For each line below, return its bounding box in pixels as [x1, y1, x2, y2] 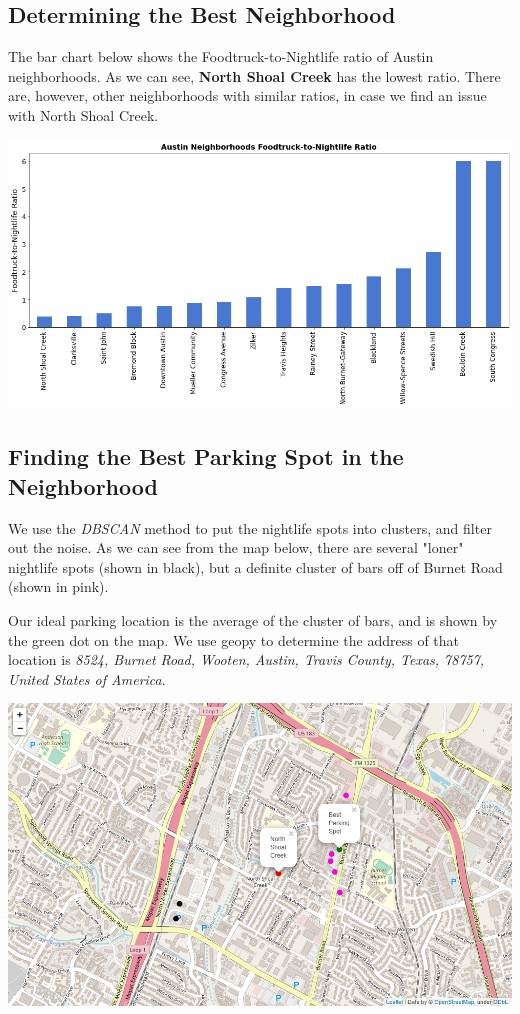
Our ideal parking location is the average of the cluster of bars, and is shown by [8, 610, 498, 631]
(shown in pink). [8, 576, 109, 597]
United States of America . [8, 668, 166, 689]
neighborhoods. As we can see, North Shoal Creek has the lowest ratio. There [8, 65, 501, 86]
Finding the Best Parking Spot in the [8, 441, 404, 472]
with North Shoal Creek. [8, 104, 159, 125]
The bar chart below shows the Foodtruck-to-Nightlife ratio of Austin [8, 46, 434, 67]
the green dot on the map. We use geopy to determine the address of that [8, 629, 460, 650]
